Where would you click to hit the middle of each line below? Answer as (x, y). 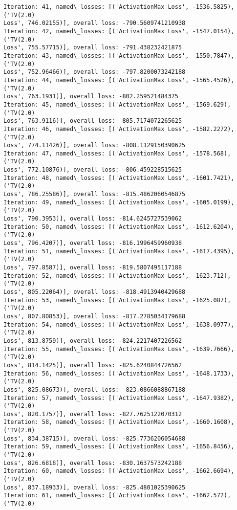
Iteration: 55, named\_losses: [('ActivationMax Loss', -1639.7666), (119, 349)
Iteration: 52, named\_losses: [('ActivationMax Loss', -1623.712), (117, 276)
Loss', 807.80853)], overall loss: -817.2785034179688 (95, 316)
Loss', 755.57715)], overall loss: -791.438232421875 (93, 48)
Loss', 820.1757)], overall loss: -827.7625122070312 (93, 414)
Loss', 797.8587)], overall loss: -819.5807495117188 (93, 267)
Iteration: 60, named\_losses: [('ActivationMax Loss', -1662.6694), (119, 471)
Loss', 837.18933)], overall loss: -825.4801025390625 (95, 487)
